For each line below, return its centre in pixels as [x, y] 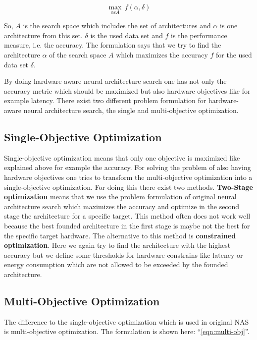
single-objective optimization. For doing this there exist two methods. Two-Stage [128, 187]
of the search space [78, 55]
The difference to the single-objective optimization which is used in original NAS [127, 321]
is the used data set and [127, 35]
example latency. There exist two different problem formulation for [105, 100]
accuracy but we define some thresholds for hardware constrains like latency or [124, 255]
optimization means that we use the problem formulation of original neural [120, 197]
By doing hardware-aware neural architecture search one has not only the [115, 81]
